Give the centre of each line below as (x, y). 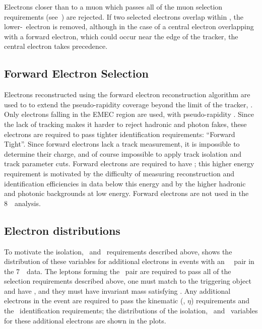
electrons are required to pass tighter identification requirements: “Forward (120, 134)
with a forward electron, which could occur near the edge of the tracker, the (121, 36)
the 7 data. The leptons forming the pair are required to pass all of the (118, 271)
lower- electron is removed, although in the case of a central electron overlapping (129, 26)
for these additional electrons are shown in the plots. (85, 320)
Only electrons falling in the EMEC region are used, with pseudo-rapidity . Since (129, 114)
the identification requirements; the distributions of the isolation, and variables (131, 311)
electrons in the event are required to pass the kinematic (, (95, 301)
